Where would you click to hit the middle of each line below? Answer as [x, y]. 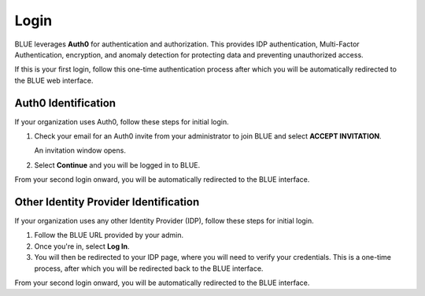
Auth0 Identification [65, 103]
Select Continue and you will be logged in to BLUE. [117, 165]
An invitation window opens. [80, 150]
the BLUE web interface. [54, 80]
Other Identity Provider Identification [107, 202]
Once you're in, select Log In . [82, 246]
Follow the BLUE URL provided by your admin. [109, 235]
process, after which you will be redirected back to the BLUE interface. [149, 268]
